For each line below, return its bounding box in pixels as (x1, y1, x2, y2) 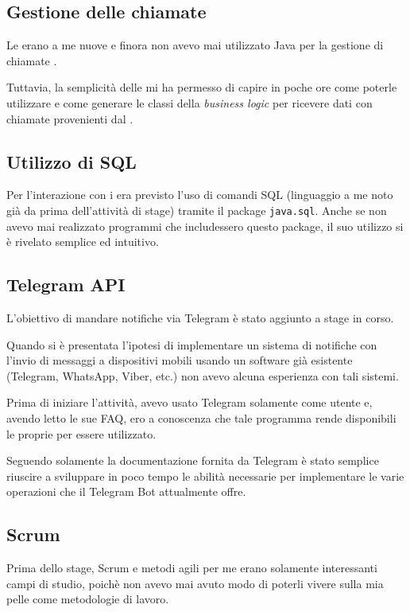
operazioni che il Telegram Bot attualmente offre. (6, 483, 246, 500)
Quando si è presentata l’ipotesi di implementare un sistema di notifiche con (6, 336, 377, 353)
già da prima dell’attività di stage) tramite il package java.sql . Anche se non (6, 201, 387, 218)
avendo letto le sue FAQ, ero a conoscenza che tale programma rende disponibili (6, 409, 396, 426)
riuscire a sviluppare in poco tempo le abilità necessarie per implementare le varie (6, 467, 404, 484)
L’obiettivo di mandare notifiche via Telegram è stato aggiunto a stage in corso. (6, 310, 394, 326)
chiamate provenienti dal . (6, 110, 133, 127)
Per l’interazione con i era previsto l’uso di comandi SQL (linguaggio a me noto (6, 186, 393, 203)
